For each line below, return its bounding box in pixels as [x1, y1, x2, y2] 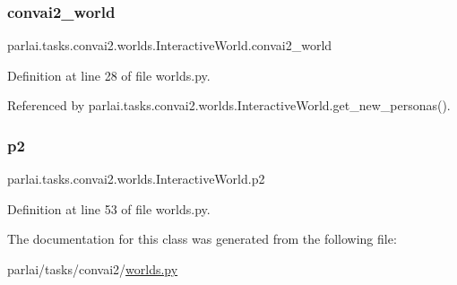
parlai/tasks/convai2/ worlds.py [7, 260, 178, 278]
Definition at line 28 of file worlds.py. [7, 65, 211, 84]
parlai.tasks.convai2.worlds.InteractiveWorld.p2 [7, 169, 265, 188]
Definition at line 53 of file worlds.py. [7, 199, 211, 218]
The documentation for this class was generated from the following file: [7, 229, 397, 248]
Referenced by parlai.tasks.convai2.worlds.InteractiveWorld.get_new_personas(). [7, 96, 451, 115]
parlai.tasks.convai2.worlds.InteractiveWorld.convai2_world [7, 36, 332, 55]
